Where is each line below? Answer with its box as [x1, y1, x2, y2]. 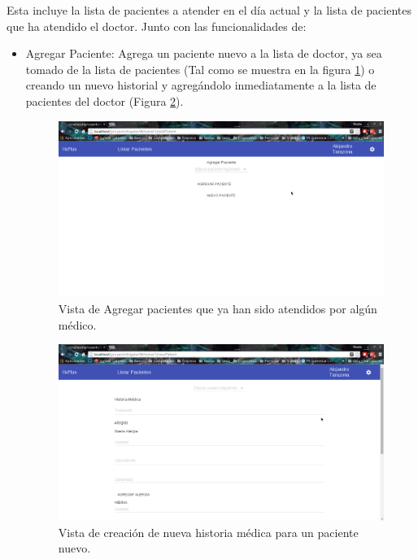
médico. [58, 316, 97, 333]
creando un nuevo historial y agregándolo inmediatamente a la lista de [25, 76, 377, 94]
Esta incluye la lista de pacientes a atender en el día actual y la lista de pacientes [7, 2, 411, 18]
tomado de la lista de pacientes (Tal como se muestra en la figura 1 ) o [25, 60, 375, 77]
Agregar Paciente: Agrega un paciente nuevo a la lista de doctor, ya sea [25, 45, 382, 62]
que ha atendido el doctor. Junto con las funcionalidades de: [7, 17, 307, 34]
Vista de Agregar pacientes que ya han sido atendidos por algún [58, 300, 377, 317]
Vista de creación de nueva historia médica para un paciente [58, 523, 359, 540]
